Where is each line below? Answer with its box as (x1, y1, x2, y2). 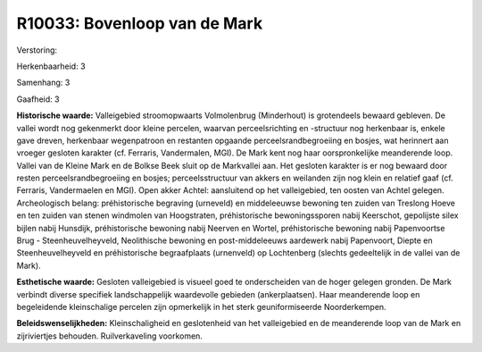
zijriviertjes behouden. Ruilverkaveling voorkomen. (16, 331, 203, 341)
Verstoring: (16, 45, 58, 55)
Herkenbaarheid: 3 (16, 61, 86, 71)
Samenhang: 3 (16, 77, 71, 88)
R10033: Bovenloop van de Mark (16, 13, 263, 33)
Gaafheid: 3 (16, 94, 60, 105)
